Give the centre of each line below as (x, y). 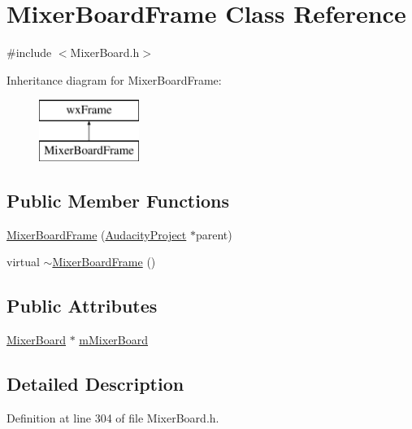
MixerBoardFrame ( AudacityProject (97, 234)
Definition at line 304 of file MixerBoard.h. (113, 417)
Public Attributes (82, 306)
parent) (214, 234)
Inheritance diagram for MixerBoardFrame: (114, 79)
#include (29, 53)
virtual (23, 262)
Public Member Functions (118, 200)
